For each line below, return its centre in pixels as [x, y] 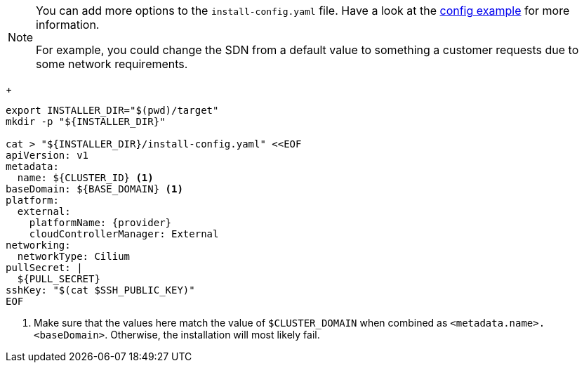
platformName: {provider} [100, 223]
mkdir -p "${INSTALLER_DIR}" [86, 121]
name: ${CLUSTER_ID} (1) [85, 178]
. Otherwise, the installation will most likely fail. [212, 335]
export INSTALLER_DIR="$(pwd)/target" [112, 110]
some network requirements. [112, 64]
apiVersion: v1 [47, 155]
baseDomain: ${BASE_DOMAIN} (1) [94, 189]
